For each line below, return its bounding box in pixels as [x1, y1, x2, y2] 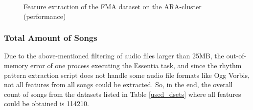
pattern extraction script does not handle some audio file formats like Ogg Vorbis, [4, 70, 250, 80]
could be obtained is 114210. [4, 98, 89, 109]
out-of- [226, 51, 247, 61]
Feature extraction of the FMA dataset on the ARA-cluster [23, 1, 202, 11]
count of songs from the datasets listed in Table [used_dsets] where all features [4, 89, 241, 99]
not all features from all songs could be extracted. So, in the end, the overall [4, 79, 233, 90]
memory [4, 60, 28, 70]
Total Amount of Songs [4, 32, 97, 44]
